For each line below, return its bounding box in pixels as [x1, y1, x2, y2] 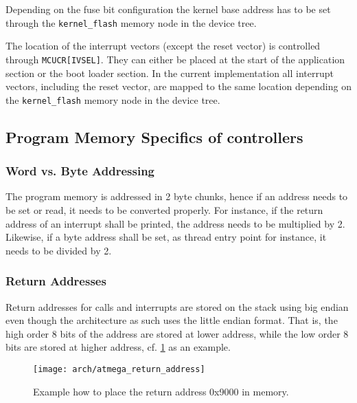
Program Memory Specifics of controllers [5, 126, 303, 147]
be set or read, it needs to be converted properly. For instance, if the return [5, 202, 323, 217]
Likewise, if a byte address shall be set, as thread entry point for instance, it [5, 230, 327, 244]
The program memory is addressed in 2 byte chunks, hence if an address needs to [5, 189, 348, 204]
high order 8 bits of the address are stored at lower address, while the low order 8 [5, 326, 349, 340]
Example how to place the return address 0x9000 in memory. [33, 384, 289, 398]
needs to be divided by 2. [5, 243, 112, 257]
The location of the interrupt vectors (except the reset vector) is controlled [5, 39, 321, 53]
